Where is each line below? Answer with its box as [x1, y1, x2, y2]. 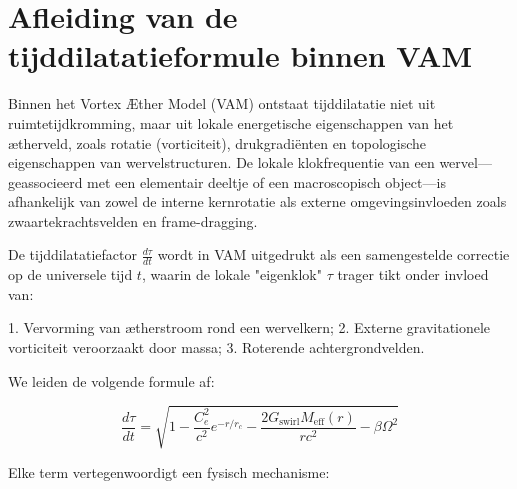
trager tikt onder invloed [337, 264, 489, 285]
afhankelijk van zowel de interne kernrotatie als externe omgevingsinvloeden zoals [8, 191, 507, 212]
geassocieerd [8, 171, 83, 192]
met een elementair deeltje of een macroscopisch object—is [87, 171, 446, 192]
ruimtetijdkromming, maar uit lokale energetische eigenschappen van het [8, 112, 454, 133]
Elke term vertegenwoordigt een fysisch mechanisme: [8, 461, 330, 482]
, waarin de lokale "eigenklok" [141, 264, 322, 285]
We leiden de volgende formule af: [8, 370, 215, 391]
